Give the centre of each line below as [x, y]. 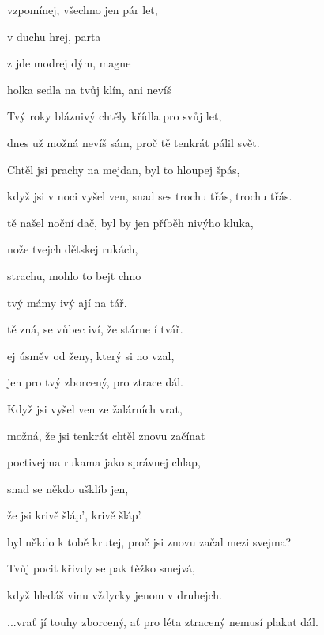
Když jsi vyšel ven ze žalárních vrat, [95, 408]
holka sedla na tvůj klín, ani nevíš [89, 89]
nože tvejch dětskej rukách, [73, 249]
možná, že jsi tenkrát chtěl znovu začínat [106, 435]
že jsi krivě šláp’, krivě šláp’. [75, 515]
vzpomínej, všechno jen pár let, [83, 10]
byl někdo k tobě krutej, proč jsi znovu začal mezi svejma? [149, 541]
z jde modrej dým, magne [69, 63]
